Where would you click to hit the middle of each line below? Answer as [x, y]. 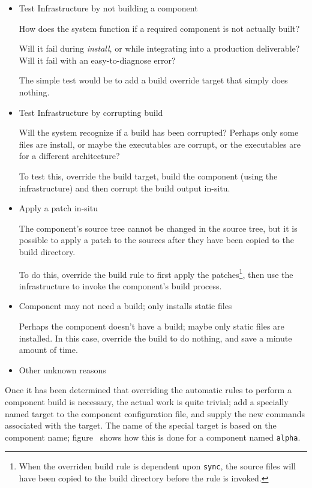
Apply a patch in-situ [58, 208]
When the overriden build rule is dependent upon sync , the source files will [157, 466]
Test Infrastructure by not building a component [108, 8]
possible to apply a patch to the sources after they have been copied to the [156, 240]
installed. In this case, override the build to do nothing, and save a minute [155, 338]
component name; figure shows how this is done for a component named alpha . [153, 437]
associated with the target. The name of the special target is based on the [141, 425]
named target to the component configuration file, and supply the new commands [155, 413]
